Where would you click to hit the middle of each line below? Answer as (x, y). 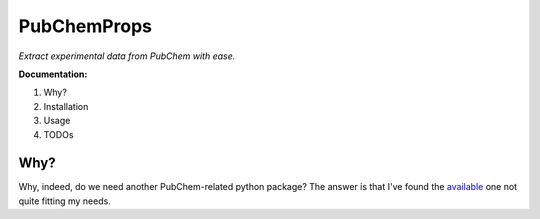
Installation (66, 106)
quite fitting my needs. (65, 201)
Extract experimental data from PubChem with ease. (127, 56)
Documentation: (53, 74)
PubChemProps (85, 26)
